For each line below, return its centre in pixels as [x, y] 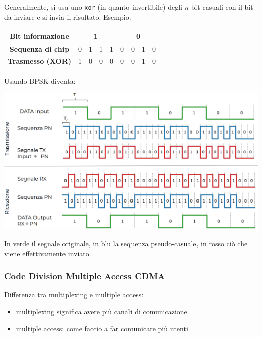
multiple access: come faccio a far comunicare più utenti [102, 328]
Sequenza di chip [39, 49]
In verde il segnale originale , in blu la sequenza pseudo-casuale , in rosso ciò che [126, 243]
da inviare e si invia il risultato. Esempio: [68, 16]
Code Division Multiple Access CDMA [85, 276]
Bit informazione [39, 36]
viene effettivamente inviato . [48, 253]
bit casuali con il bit [222, 7]
